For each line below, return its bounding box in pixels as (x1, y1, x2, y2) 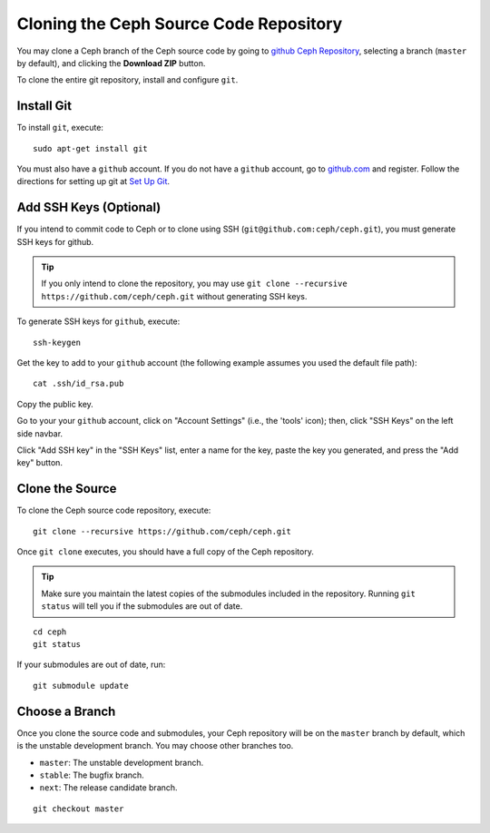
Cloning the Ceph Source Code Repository (16, 14, 343, 34)
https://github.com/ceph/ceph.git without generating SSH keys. (41, 290, 308, 301)
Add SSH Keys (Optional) (16, 200, 162, 215)
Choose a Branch (16, 703, 116, 719)
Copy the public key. (16, 398, 94, 409)
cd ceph (33, 626, 67, 637)
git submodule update (33, 681, 129, 691)
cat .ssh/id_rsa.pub (33, 378, 124, 389)
